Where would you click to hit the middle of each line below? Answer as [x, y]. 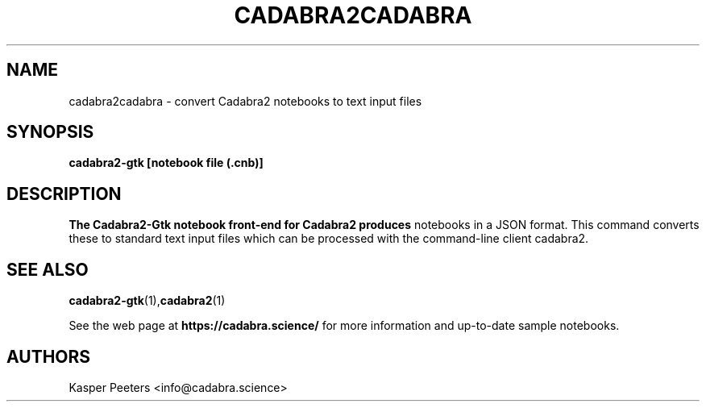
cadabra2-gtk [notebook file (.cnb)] [166, 163]
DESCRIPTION [64, 194]
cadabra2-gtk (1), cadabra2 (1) [147, 301]
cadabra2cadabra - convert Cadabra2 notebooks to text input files [245, 101]
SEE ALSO [48, 269]
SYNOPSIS [50, 132]
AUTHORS [49, 356]
